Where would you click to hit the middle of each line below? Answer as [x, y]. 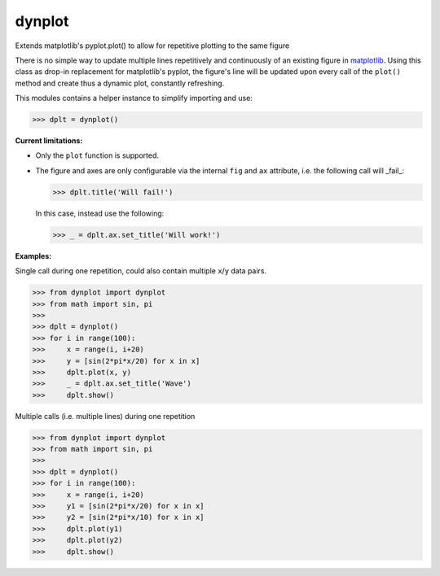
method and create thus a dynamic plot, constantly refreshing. [120, 83]
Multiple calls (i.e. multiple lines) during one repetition [105, 416]
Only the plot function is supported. [97, 155]
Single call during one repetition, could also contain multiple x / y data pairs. [141, 271]
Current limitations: [49, 141]
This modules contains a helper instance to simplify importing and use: [134, 98]
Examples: [33, 255]
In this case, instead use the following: [100, 213]
